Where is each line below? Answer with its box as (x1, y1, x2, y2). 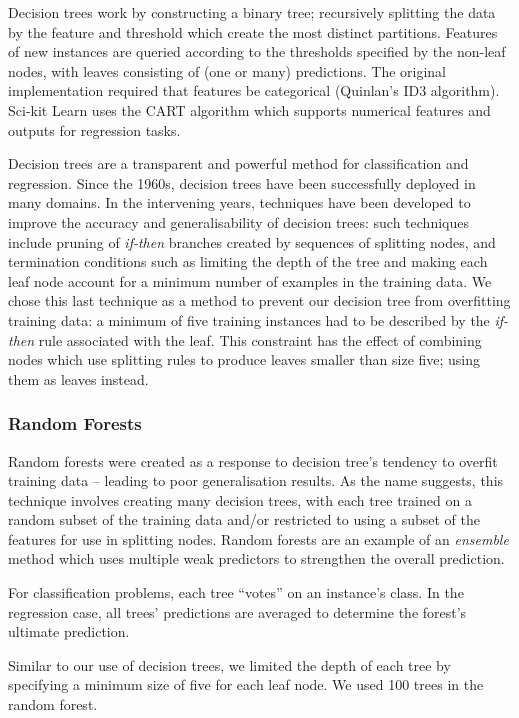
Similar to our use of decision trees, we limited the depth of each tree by (8, 654, 451, 675)
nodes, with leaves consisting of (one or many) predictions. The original (8, 60, 447, 81)
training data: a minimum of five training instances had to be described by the (8, 309, 490, 330)
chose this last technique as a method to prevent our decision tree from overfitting (8, 290, 511, 311)
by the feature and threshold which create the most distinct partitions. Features (8, 21, 498, 42)
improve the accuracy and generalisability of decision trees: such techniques (8, 211, 469, 232)
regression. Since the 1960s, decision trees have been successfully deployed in (8, 172, 476, 193)
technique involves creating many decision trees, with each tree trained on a (8, 489, 472, 510)
